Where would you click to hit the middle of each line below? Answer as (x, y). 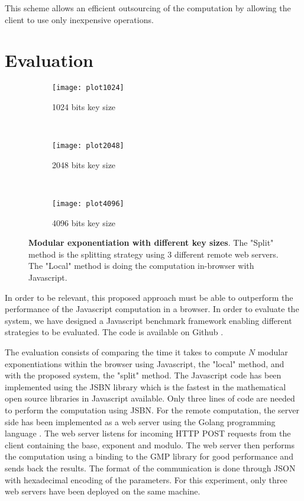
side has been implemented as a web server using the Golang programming (140, 421)
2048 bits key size (84, 164)
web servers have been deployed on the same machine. (103, 491)
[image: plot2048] (88, 146)
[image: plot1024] (88, 88)
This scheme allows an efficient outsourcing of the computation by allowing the (148, 8)
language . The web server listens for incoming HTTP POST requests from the (148, 433)
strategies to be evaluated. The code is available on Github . (114, 332)
